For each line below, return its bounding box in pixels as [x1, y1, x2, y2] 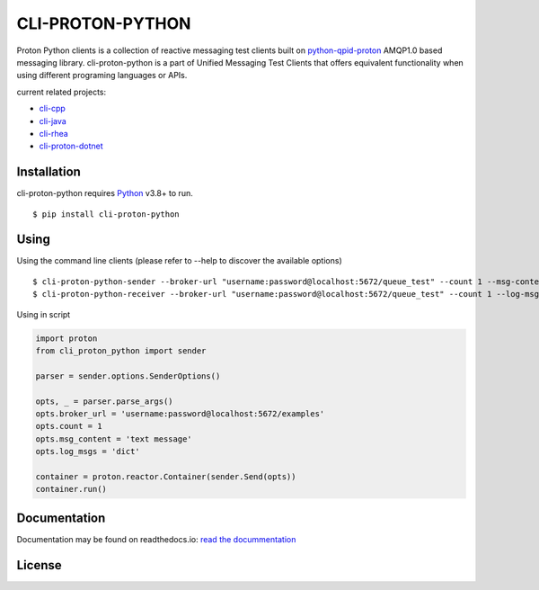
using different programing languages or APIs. [16, 70, 188, 81]
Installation [16, 165, 81, 180]
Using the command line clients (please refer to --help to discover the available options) [16, 255, 342, 266]
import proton [35, 333, 98, 344]
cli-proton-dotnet [39, 140, 103, 152]
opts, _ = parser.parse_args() [35, 396, 174, 407]
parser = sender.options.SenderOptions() [35, 371, 221, 381]
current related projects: [16, 86, 107, 97]
